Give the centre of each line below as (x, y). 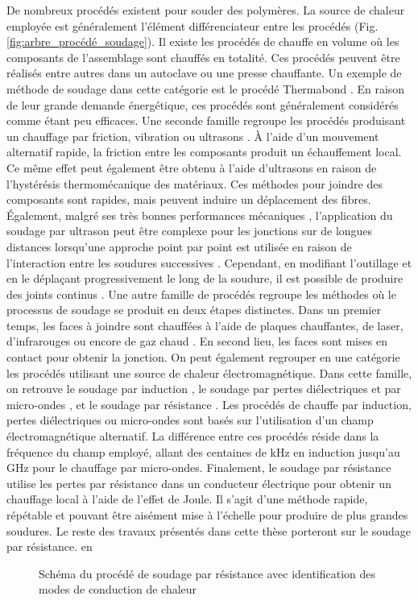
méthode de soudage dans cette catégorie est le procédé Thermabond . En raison (206, 88)
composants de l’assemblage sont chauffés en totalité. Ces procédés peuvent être (203, 57)
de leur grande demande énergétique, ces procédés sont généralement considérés (203, 104)
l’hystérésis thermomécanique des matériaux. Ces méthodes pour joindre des (195, 183)
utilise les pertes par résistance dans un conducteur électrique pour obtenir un (199, 483)
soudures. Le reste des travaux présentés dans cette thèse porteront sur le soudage (209, 530)
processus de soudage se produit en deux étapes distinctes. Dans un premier (194, 310)
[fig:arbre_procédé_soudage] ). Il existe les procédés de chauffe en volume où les (203, 41)
